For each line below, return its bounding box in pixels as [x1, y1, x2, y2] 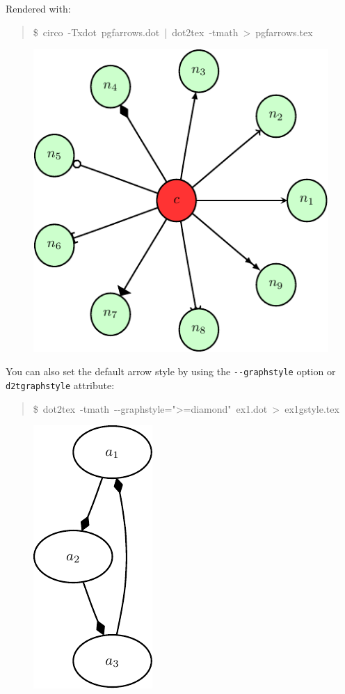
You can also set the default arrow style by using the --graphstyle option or [6, 364, 336, 379]
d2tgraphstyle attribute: [6, 378, 115, 393]
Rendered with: [6, 1, 71, 15]
